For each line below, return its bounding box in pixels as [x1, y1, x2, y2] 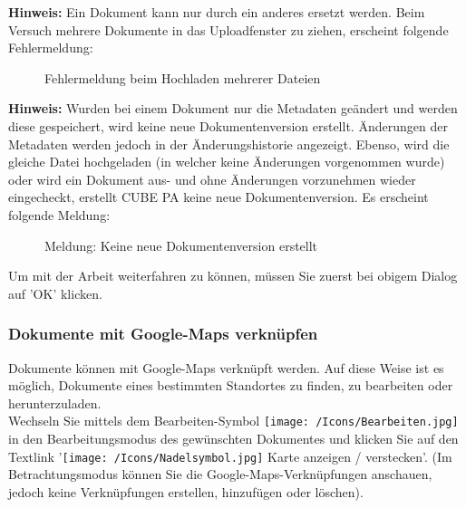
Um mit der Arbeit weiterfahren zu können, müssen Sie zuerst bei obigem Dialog [8, 266, 458, 285]
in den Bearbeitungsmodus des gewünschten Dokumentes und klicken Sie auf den [8, 428, 459, 447]
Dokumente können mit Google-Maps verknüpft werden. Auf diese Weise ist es [8, 358, 444, 377]
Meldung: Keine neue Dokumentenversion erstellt [44, 235, 318, 254]
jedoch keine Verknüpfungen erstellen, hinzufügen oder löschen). [8, 482, 364, 501]
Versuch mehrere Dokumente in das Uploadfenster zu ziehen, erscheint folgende [8, 20, 449, 39]
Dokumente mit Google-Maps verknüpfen [8, 322, 318, 345]
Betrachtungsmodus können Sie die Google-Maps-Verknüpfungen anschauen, [8, 465, 432, 484]
